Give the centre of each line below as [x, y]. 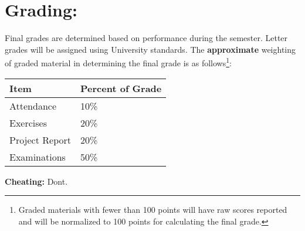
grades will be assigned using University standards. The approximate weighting [150, 49]
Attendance [33, 106]
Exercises [28, 123]
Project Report [40, 140]
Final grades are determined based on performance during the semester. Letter [146, 38]
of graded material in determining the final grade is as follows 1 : [118, 62]
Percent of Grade [121, 88]
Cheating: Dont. [36, 181]
